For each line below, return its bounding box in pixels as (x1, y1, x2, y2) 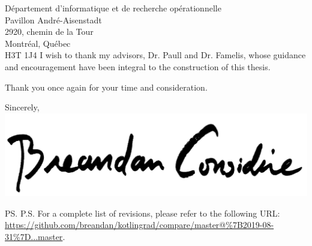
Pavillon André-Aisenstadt (5, 13, 102, 26)
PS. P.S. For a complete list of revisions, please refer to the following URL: (5, 206, 280, 219)
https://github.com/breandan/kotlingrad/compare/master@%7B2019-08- (5, 218, 274, 231)
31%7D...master (5, 230, 63, 242)
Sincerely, (5, 101, 40, 113)
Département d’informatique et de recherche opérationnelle (5, 2, 221, 14)
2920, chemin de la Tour (5, 25, 94, 38)
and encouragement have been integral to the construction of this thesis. (5, 60, 271, 73)
